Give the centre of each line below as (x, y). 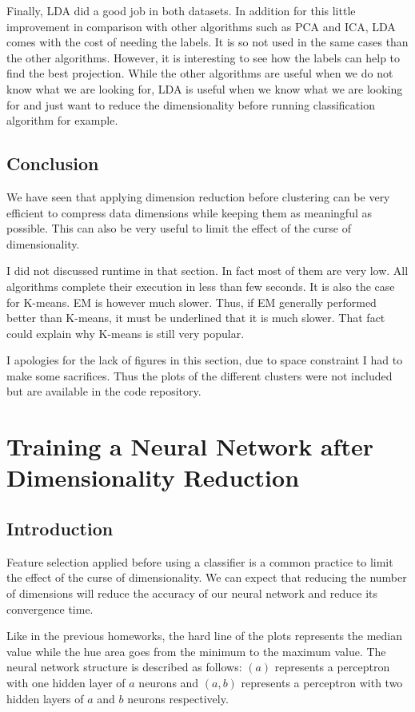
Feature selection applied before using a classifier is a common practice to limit (200, 561)
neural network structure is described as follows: (124, 667)
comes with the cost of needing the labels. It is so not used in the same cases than (207, 42)
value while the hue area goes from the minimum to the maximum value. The (196, 651)
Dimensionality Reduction (153, 477)
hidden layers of (45, 698)
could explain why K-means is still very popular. (126, 333)
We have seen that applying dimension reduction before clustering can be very (198, 196)
